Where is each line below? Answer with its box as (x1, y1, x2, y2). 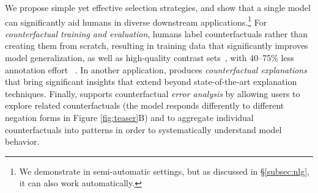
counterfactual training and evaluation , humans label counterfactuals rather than (5, 27, 308, 40)
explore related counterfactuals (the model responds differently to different (5, 99, 284, 112)
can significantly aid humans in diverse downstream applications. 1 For (5, 13, 267, 28)
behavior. (5, 135, 40, 148)
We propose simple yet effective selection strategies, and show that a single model (5, 1, 311, 13)
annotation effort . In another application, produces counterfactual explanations (5, 63, 307, 76)
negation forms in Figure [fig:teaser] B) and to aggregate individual (5, 111, 254, 123)
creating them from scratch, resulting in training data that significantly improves (5, 39, 308, 52)
